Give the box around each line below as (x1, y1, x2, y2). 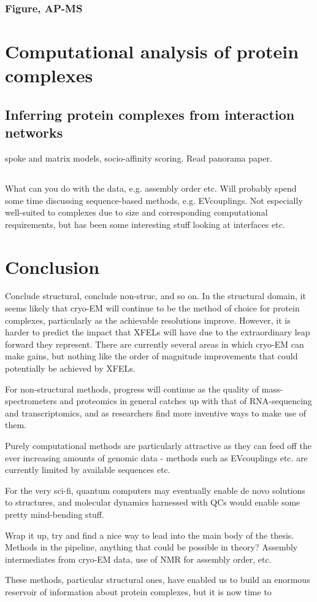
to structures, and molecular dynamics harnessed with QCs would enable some (5, 496, 300, 509)
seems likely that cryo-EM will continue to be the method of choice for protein (5, 302, 300, 315)
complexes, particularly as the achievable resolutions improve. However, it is (5, 313, 291, 326)
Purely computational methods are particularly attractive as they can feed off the (5, 439, 311, 452)
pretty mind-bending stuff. (5, 507, 104, 520)
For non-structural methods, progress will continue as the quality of (5, 382, 259, 395)
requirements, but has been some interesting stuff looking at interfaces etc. (5, 217, 285, 230)
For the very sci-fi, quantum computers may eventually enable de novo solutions (5, 483, 305, 496)
